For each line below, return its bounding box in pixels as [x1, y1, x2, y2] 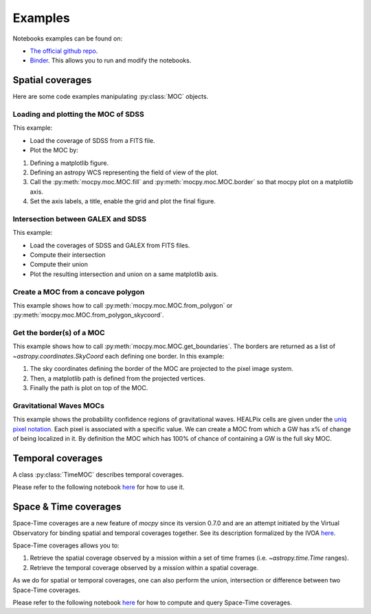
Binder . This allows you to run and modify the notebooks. [30, 56, 192, 65]
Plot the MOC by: [30, 146, 78, 155]
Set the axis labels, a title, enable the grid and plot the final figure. [30, 197, 216, 205]
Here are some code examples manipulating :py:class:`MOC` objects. [12, 93, 209, 101]
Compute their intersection [30, 251, 106, 259]
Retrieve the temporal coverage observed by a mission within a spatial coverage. [30, 563, 259, 571]
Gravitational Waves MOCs [12, 400, 104, 410]
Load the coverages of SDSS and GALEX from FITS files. [30, 241, 190, 249]
